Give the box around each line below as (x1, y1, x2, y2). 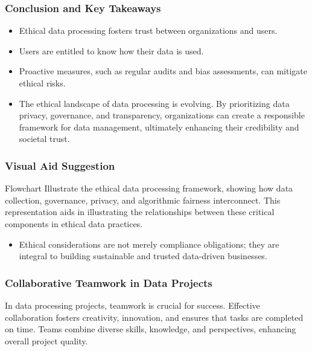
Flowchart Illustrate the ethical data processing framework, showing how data (5, 182, 293, 195)
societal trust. (19, 132, 70, 145)
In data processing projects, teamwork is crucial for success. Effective (5, 298, 260, 311)
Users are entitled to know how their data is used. (19, 44, 204, 57)
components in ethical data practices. (5, 217, 143, 230)
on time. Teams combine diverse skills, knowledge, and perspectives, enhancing (5, 323, 296, 335)
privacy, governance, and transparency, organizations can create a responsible (19, 109, 305, 121)
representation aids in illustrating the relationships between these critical (5, 205, 275, 218)
